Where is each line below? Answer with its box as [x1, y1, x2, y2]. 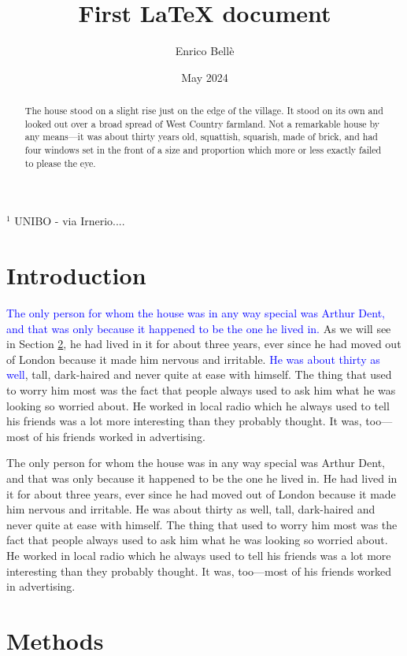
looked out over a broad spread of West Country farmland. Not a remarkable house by [24, 117, 380, 130]
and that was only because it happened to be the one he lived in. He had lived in [6, 470, 398, 487]
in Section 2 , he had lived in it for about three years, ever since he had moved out [6, 335, 401, 352]
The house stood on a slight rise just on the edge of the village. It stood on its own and [24, 104, 383, 117]
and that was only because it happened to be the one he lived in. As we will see [6, 320, 391, 336]
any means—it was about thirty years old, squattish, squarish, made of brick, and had [24, 130, 378, 143]
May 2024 [181, 69, 228, 85]
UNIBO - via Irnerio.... [14, 213, 125, 229]
